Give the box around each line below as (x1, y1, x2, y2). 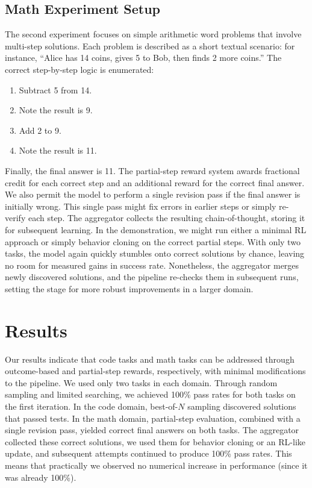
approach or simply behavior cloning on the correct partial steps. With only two (5, 235, 301, 248)
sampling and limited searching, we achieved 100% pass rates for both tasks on (5, 388, 296, 401)
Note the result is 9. (19, 104, 93, 116)
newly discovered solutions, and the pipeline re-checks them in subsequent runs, (5, 271, 299, 283)
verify (5, 211, 26, 224)
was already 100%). (5, 471, 76, 483)
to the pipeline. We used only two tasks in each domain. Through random (5, 376, 278, 389)
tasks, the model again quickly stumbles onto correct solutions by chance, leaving (5, 247, 305, 260)
